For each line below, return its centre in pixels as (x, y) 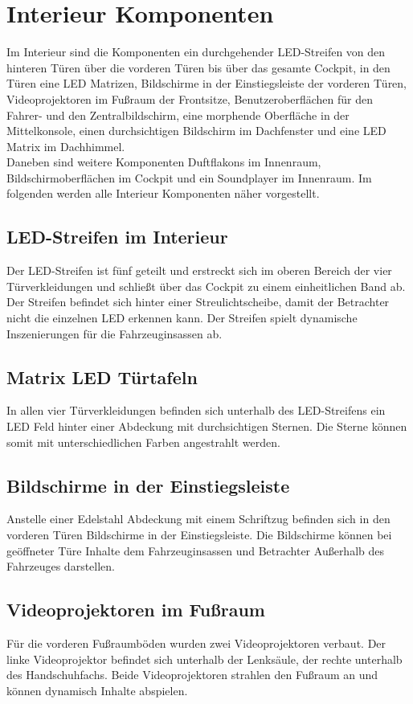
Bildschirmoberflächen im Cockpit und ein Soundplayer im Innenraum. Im (189, 177)
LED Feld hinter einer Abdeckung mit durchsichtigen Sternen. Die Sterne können (207, 426)
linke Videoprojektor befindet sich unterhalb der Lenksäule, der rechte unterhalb (204, 659)
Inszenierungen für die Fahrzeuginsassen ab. (114, 333)
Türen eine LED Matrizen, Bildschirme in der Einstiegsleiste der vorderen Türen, (207, 83)
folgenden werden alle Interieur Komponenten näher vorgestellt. (163, 193)
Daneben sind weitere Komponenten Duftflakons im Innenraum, (164, 162)
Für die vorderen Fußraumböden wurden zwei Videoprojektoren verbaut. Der (196, 643)
